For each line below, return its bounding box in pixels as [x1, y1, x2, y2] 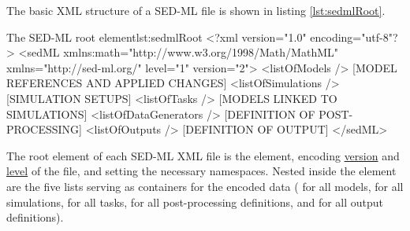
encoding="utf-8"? [310, 28, 398, 45]
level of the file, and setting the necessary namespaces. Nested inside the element [6, 163, 397, 179]
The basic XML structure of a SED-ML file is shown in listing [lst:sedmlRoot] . [6, 2, 386, 18]
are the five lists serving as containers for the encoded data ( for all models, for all [6, 178, 404, 194]
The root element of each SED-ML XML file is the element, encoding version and [6, 147, 400, 163]
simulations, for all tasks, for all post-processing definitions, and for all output [6, 193, 384, 210]
